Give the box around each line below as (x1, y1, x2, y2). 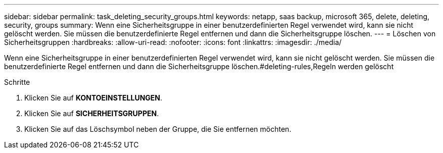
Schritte (4, 78, 30, 86)
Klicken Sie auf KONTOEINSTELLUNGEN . (24, 93, 162, 102)
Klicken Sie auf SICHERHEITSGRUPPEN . (24, 109, 159, 118)
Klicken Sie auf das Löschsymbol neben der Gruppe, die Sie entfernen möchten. (24, 125, 291, 133)
